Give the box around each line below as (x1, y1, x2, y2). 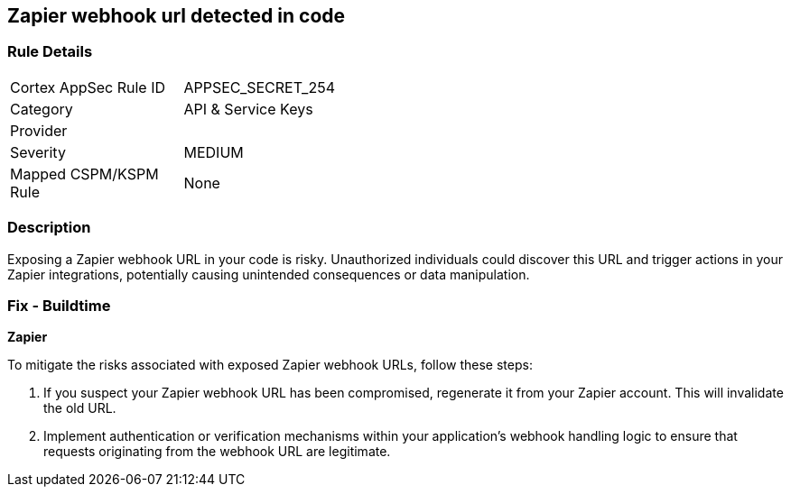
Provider (10, 121, 68, 140)
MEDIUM (183, 142, 244, 161)
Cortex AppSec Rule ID (10, 78, 166, 96)
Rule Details (7, 42, 93, 61)
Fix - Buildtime (7, 296, 111, 315)
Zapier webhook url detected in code (7, 5, 346, 27)
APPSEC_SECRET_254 (183, 78, 335, 96)
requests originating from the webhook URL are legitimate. (43, 444, 391, 460)
